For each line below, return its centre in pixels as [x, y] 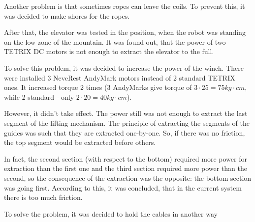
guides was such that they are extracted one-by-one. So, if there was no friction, [125, 132]
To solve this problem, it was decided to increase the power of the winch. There [124, 68]
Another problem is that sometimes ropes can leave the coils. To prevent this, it [125, 6]
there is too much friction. [43, 197]
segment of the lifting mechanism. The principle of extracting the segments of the [127, 123]
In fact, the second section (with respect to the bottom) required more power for [126, 158]
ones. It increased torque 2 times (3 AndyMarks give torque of [98, 87]
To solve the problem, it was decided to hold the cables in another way [111, 213]
